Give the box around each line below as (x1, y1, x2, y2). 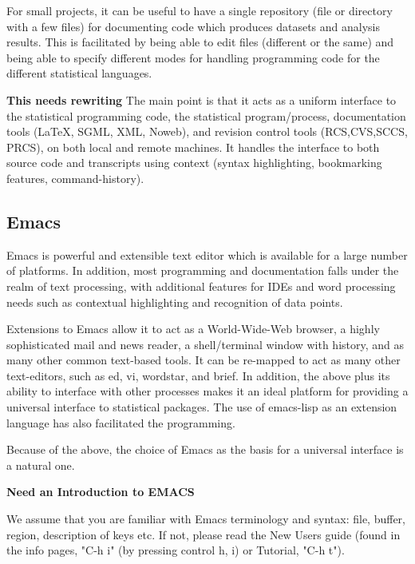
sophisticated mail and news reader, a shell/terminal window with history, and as (6, 336, 405, 352)
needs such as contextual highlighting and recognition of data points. (6, 293, 343, 310)
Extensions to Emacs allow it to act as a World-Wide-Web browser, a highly (6, 320, 380, 337)
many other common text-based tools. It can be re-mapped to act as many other (6, 352, 401, 368)
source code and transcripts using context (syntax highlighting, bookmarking (6, 154, 382, 171)
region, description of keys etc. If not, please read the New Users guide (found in (6, 526, 401, 542)
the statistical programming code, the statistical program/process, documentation (6, 107, 406, 124)
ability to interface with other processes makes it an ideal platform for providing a (6, 383, 409, 399)
